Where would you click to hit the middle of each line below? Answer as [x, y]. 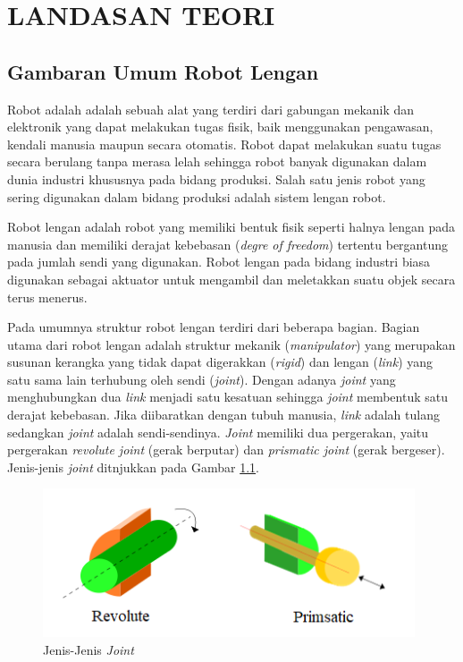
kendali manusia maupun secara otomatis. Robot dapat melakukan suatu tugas [224, 144]
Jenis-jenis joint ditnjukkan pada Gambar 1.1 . [134, 467]
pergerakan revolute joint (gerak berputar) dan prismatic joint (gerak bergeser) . [226, 450]
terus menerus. [47, 297]
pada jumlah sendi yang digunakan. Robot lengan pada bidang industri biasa [219, 262]
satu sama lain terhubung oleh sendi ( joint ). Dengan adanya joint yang [202, 379]
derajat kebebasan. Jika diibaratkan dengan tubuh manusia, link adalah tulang [223, 415]
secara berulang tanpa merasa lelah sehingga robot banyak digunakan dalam [217, 161]
